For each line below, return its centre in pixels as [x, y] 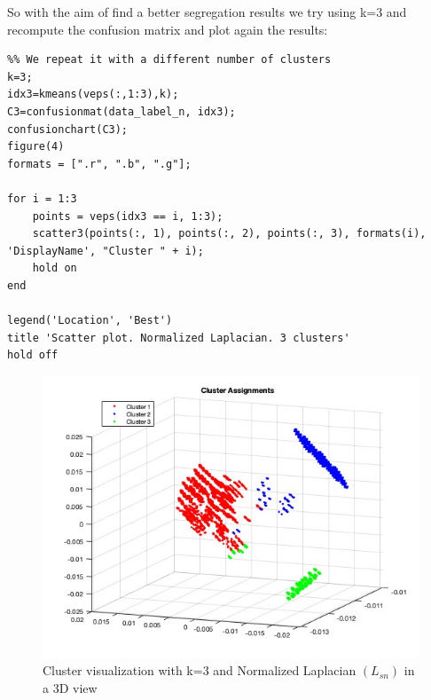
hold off [33, 355]
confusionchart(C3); [68, 129]
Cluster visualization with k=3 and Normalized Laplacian [200, 670]
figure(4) [36, 147]
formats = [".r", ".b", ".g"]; [99, 164]
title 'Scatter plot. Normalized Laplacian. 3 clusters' [179, 338]
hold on [55, 268]
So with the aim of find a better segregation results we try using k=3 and [207, 12]
